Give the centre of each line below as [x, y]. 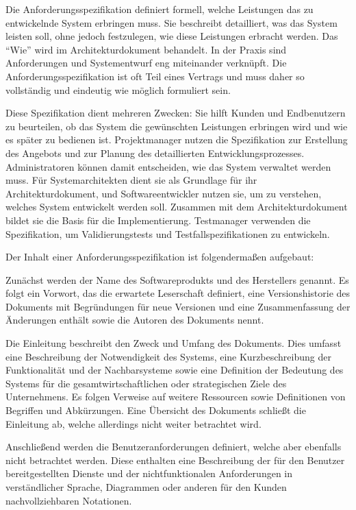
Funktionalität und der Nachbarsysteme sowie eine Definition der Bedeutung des [175, 370]
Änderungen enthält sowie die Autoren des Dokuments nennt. [135, 320]
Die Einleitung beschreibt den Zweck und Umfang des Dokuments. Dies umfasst [174, 343]
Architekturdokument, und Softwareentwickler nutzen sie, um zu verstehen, [164, 193]
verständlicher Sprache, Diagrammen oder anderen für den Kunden [146, 487]
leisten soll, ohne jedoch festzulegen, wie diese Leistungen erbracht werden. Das [172, 36]
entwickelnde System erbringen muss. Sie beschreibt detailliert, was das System [171, 22]
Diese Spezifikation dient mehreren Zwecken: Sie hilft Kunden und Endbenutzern [176, 113]
